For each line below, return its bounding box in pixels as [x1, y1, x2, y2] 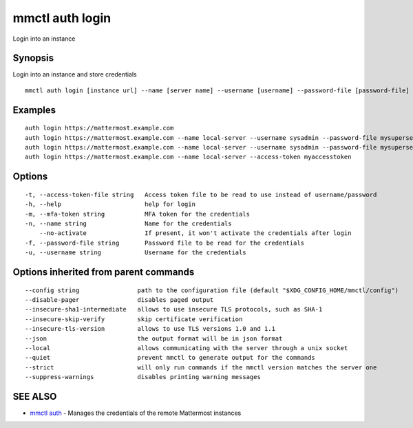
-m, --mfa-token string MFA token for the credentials [25, 210, 251, 218]
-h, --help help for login [25, 201, 196, 208]
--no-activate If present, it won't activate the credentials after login [39, 230, 352, 237]
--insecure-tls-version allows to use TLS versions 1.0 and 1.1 [25, 325, 275, 333]
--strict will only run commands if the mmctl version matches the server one [25, 363, 377, 371]
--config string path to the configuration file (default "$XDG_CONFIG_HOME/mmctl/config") [25, 286, 399, 294]
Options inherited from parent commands [12, 266, 195, 278]
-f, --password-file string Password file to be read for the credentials [25, 238, 305, 247]
